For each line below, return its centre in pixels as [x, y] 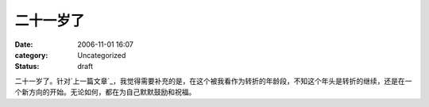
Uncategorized [102, 55]
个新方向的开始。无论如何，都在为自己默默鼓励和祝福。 [105, 92]
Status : [27, 67]
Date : [24, 44]
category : [31, 55]
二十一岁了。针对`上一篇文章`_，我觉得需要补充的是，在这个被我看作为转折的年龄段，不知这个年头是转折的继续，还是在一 [213, 81]
